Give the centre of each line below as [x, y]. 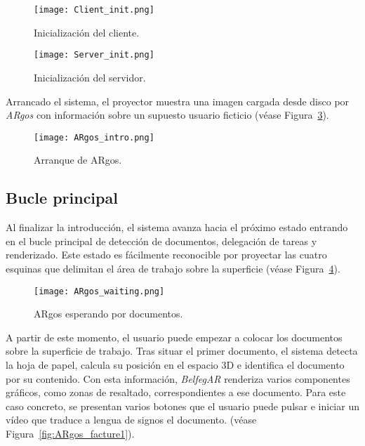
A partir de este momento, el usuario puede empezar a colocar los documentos [174, 337]
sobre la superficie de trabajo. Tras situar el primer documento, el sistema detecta [182, 351]
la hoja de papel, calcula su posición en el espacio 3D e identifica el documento [175, 364]
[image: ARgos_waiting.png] [99, 291]
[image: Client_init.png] [94, 10]
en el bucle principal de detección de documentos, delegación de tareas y [161, 241]
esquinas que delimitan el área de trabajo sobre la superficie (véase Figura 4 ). [173, 268]
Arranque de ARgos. [78, 160]
